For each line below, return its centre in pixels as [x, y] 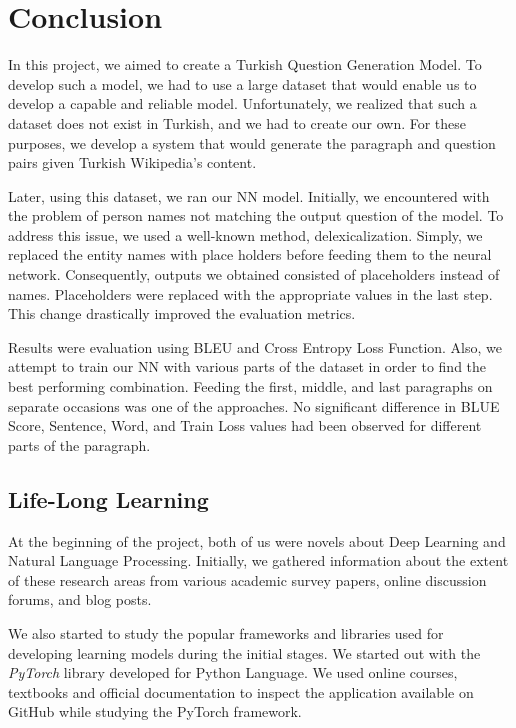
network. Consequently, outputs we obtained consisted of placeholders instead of [254, 274]
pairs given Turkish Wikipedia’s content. [132, 162]
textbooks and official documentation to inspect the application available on [241, 691]
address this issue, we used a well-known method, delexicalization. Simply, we [245, 234]
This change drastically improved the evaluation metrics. [182, 313]
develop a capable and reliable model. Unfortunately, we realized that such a [242, 103]
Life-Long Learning [108, 498]
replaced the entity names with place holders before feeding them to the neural [250, 254]
